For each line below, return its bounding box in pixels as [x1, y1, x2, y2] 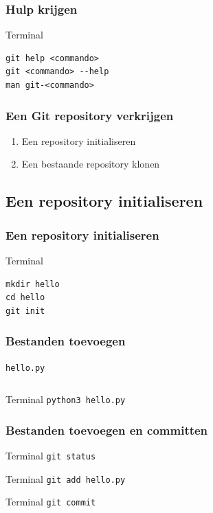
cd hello [5, 293, 45, 303]
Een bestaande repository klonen [21, 157, 160, 171]
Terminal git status [5, 448, 96, 463]
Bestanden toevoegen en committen [5, 421, 208, 438]
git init [5, 306, 45, 316]
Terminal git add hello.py [5, 471, 126, 486]
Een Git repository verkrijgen [5, 106, 174, 124]
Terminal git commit [5, 494, 96, 509]
